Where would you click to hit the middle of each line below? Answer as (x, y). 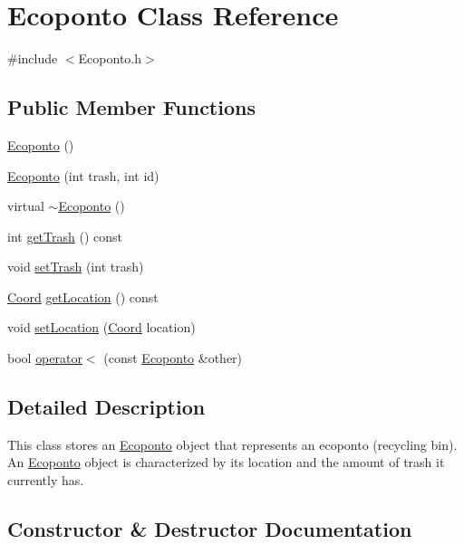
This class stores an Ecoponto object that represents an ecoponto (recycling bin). (232, 444)
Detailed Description (106, 407)
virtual (26, 206)
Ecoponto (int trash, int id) (83, 175)
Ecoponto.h (110, 58)
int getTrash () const (65, 236)
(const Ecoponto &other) (173, 358)
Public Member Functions (131, 107)
